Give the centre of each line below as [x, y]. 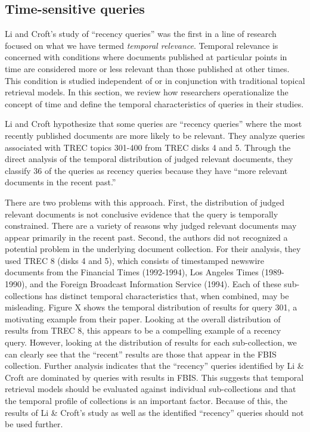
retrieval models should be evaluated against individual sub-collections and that [151, 389]
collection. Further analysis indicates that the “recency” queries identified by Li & [154, 366]
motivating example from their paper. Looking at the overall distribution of [143, 318]
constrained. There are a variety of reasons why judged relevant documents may [151, 226]
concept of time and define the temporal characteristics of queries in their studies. [154, 103]
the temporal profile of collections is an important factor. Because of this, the [146, 401]
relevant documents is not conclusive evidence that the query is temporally [142, 214]
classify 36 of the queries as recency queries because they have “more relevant [146, 170]
